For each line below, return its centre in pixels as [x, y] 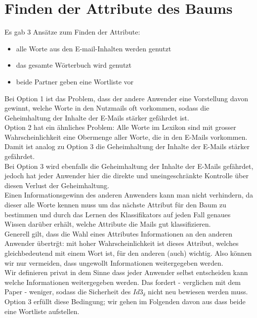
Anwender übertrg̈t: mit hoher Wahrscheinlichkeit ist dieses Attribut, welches [122, 243]
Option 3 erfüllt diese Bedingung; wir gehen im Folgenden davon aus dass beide [125, 301]
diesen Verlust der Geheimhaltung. [57, 185]
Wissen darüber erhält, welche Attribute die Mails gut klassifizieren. [108, 224]
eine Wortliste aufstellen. [42, 311]
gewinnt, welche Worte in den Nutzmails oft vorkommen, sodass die [107, 108]
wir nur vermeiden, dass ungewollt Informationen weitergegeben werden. [114, 262]
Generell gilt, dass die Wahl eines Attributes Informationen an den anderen [119, 233]
